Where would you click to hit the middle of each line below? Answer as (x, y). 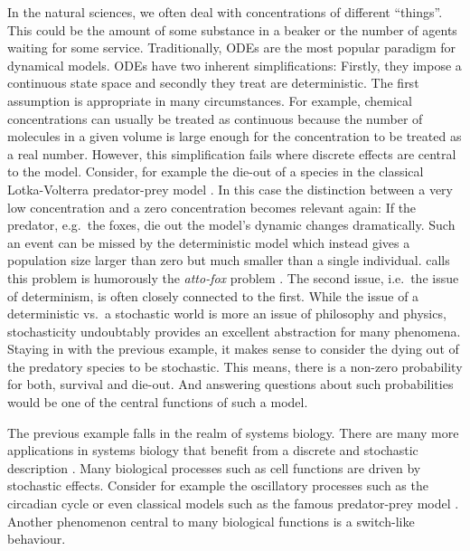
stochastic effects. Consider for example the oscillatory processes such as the (218, 485)
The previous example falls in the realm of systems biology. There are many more (233, 432)
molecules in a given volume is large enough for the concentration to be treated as (235, 136)
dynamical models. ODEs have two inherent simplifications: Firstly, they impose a (235, 65)
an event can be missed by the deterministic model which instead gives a (209, 242)
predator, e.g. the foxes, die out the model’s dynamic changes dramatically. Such (231, 225)
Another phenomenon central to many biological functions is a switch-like (211, 521)
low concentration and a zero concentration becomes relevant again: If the (212, 207)
